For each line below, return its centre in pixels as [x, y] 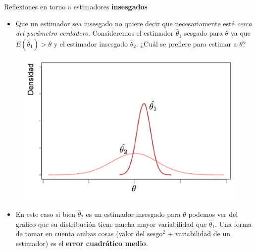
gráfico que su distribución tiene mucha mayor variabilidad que [111, 224]
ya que [240, 33]
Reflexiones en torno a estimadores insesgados [76, 6]
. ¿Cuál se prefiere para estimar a [186, 43]
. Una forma [233, 224]
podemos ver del [213, 214]
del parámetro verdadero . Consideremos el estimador [95, 33]
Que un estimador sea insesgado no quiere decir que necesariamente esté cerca [134, 23]
